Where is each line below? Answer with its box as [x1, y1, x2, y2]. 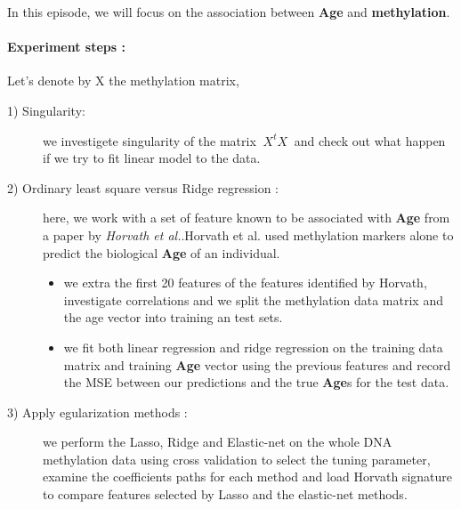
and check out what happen [294, 131, 446, 149]
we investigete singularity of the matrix [43, 131, 256, 149]
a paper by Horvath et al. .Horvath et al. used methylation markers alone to [43, 225, 454, 244]
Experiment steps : [7, 37, 125, 56]
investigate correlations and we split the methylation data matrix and [63, 290, 443, 309]
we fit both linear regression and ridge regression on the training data [63, 337, 443, 356]
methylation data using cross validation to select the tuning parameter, [43, 449, 431, 468]
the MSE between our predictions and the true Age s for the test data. [63, 373, 449, 392]
